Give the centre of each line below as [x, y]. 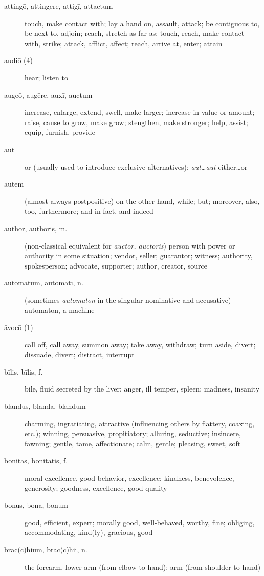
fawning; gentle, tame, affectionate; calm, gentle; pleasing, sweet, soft [133, 443]
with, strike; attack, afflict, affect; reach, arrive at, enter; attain [124, 43]
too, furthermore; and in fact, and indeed [89, 211]
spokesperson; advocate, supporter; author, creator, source [116, 265]
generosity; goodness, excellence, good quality [96, 488]
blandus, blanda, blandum [45, 406]
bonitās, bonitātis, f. [36, 460]
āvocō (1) [19, 327]
